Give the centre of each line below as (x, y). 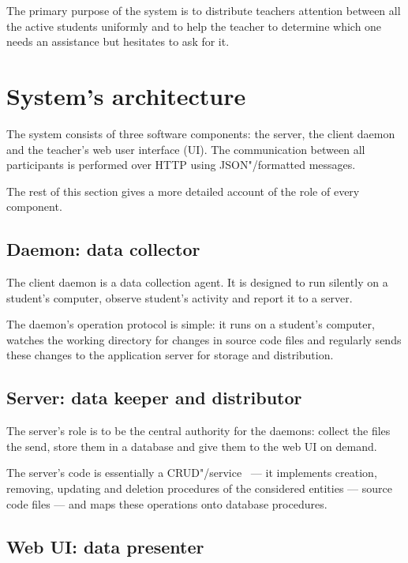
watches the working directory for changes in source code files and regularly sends (204, 339)
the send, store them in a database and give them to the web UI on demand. (192, 446)
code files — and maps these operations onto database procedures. (167, 503)
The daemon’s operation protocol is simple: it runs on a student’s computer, (191, 324)
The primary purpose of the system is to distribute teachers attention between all (204, 10)
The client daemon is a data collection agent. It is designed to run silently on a (197, 282)
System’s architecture (126, 95)
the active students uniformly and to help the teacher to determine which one (194, 26)
